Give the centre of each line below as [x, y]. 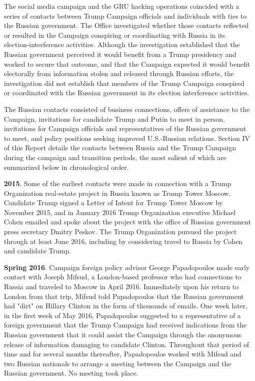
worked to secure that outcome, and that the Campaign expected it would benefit [127, 64]
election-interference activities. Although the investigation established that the [122, 44]
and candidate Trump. [38, 251]
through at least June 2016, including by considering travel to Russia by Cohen [123, 241]
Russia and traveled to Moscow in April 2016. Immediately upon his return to [121, 286]
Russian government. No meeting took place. [71, 373]
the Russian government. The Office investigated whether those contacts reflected [127, 25]
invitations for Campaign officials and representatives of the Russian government [125, 128]
